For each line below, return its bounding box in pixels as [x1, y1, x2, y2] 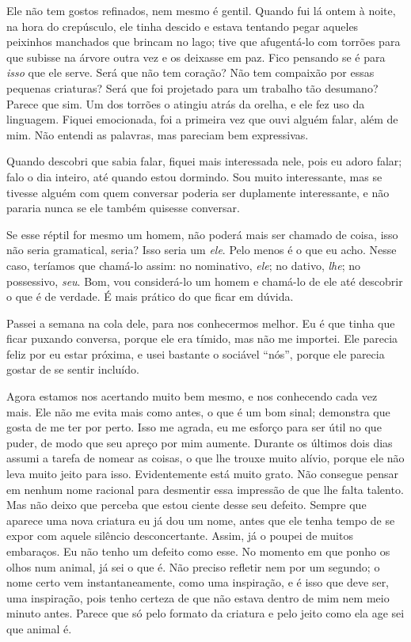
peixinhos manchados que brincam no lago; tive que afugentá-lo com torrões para [6, 33, 401, 50]
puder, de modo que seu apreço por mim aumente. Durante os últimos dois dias [6, 434, 393, 450]
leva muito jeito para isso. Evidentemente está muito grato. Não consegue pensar [6, 465, 398, 482]
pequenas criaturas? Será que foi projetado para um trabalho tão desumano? [6, 79, 379, 96]
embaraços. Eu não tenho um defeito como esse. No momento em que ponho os [6, 543, 390, 559]
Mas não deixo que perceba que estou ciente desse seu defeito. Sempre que [6, 496, 367, 513]
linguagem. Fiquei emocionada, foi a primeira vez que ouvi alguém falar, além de [6, 111, 398, 127]
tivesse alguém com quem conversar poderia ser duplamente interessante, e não [6, 184, 390, 200]
